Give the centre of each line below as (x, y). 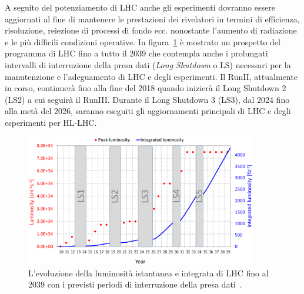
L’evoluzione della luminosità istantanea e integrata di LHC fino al (148, 273)
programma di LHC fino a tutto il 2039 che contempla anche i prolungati (136, 53)
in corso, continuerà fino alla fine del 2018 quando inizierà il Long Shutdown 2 (146, 88)
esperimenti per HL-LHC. (51, 122)
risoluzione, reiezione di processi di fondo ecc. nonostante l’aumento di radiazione (151, 30)
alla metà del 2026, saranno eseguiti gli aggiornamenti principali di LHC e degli (148, 111)
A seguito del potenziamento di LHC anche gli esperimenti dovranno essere (140, 7)
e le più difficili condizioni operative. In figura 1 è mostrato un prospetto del (143, 41)
